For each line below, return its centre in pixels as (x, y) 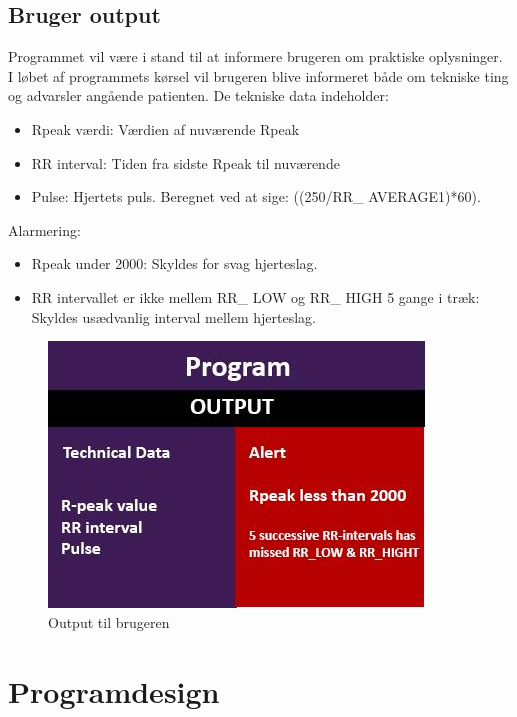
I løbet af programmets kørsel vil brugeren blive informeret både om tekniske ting (258, 75)
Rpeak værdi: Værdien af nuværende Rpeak (165, 128)
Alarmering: (44, 229)
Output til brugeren (109, 621)
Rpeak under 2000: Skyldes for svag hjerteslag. (174, 263)
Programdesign (114, 690)
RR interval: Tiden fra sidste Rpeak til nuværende (185, 162)
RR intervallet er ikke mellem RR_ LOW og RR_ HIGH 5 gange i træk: (255, 296)
